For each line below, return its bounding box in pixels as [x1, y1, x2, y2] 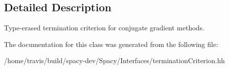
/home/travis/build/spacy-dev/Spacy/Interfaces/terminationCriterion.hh [4, 55, 225, 66]
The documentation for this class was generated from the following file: [4, 39, 218, 49]
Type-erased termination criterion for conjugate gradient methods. [4, 23, 204, 33]
